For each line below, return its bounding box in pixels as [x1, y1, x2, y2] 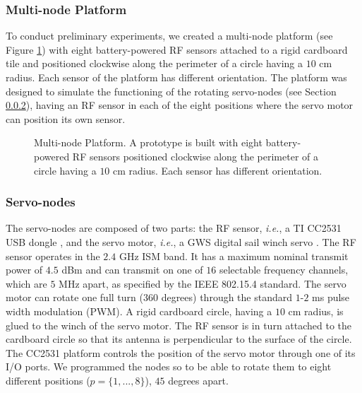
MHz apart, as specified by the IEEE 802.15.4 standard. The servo [59, 276, 346, 291]
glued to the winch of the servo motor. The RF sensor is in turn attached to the [6, 317, 352, 332]
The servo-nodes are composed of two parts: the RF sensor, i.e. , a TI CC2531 [6, 221, 342, 235]
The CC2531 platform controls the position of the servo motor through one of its [6, 345, 356, 360]
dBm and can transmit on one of [61, 262, 203, 277]
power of [6, 262, 43, 277]
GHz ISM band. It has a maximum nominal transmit [119, 248, 349, 263]
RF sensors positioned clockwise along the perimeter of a [72, 148, 319, 163]
